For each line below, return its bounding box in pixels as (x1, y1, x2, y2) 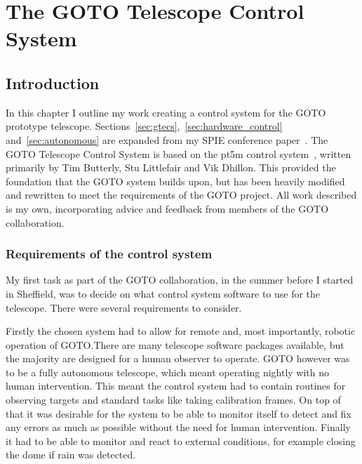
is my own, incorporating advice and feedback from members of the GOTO (6, 201, 329, 216)
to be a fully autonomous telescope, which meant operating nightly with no (6, 364, 330, 379)
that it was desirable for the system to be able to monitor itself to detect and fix (6, 406, 351, 420)
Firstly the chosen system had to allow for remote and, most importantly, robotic (6, 324, 356, 338)
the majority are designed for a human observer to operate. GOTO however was (6, 351, 350, 366)
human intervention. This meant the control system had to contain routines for (6, 378, 346, 393)
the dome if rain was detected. (6, 447, 136, 462)
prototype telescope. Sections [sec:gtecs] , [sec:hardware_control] (6, 119, 283, 133)
